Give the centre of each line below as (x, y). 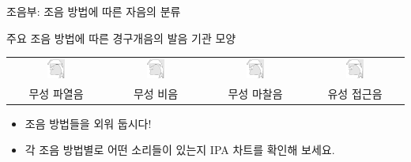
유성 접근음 (355, 93)
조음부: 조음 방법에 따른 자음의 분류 (94, 11)
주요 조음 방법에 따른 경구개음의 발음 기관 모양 (121, 38)
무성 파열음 (56, 93)
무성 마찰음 (255, 93)
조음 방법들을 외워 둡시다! (88, 123)
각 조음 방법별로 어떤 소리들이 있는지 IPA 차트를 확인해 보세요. (180, 150)
